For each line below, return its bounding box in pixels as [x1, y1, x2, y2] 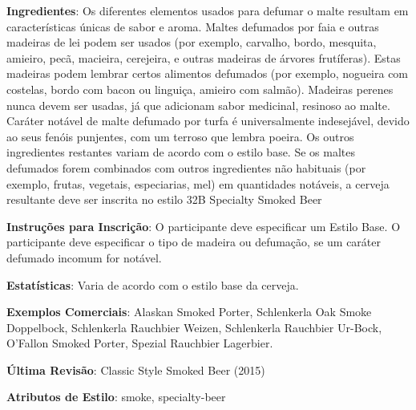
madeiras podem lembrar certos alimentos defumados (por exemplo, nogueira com [6, 65, 409, 82]
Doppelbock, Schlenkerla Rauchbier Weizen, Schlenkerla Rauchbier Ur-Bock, [6, 319, 382, 335]
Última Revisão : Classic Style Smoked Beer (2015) [6, 361, 265, 378]
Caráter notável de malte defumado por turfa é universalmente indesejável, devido [6, 112, 410, 129]
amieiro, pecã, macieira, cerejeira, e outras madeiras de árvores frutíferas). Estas [6, 49, 401, 66]
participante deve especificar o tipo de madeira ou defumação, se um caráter [6, 233, 381, 250]
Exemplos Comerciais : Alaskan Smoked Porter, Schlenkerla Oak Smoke [6, 303, 372, 320]
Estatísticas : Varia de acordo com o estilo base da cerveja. [6, 276, 299, 293]
